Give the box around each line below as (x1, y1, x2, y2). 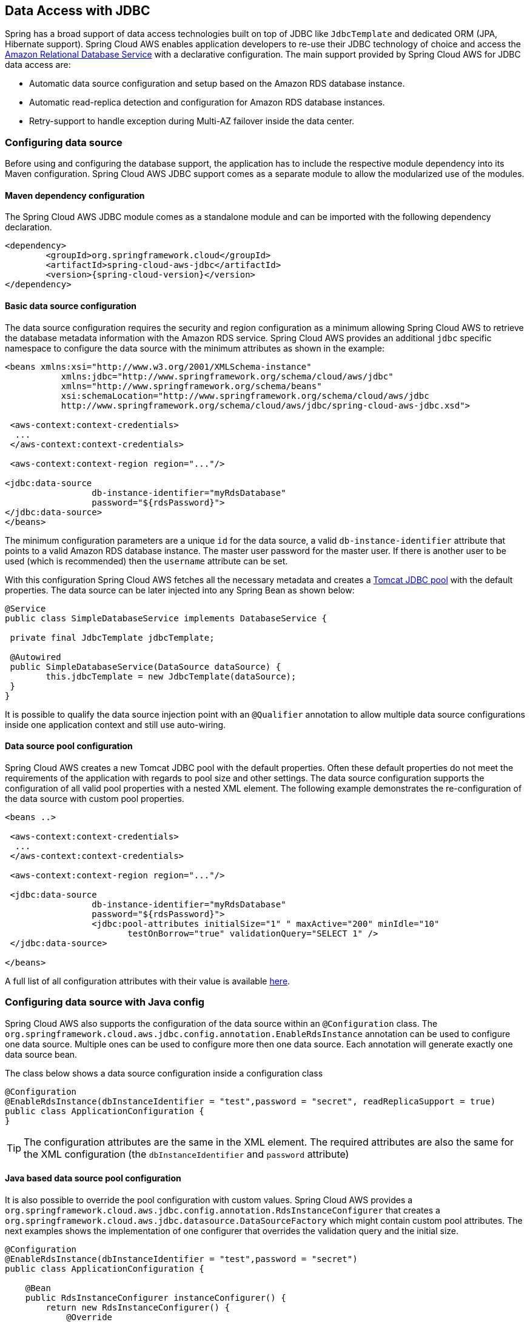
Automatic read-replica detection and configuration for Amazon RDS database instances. (29, 97, 385, 108)
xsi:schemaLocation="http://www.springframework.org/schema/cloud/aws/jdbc (61, 390, 429, 401)
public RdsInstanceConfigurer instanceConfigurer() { (25, 1292, 286, 1303)
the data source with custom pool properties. (5, 793, 184, 804)
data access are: (5, 59, 71, 70)
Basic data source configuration (5, 301, 137, 311)
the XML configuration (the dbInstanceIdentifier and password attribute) (24, 1147, 349, 1160)
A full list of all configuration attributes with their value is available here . (5, 975, 290, 986)
